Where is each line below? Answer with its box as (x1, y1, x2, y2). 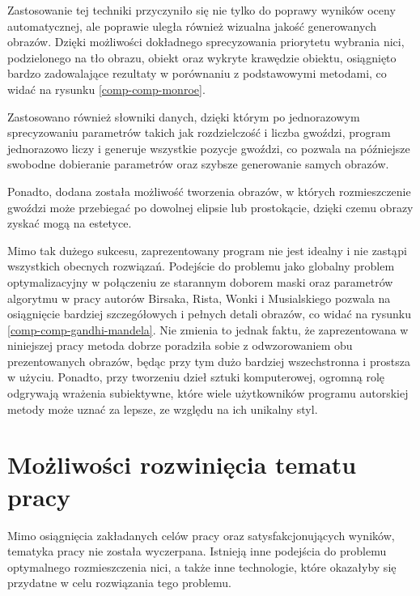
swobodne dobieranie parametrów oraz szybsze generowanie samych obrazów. (7, 155, 389, 172)
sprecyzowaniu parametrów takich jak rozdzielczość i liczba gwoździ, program (7, 124, 391, 141)
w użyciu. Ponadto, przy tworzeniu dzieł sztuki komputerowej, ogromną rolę (7, 368, 385, 385)
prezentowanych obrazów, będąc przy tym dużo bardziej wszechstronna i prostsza (7, 352, 410, 369)
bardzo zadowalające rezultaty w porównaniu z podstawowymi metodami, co (7, 65, 387, 82)
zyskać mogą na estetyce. (7, 215, 132, 232)
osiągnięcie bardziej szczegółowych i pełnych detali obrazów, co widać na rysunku (7, 305, 411, 322)
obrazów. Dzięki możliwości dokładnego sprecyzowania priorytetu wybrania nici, (7, 33, 405, 50)
